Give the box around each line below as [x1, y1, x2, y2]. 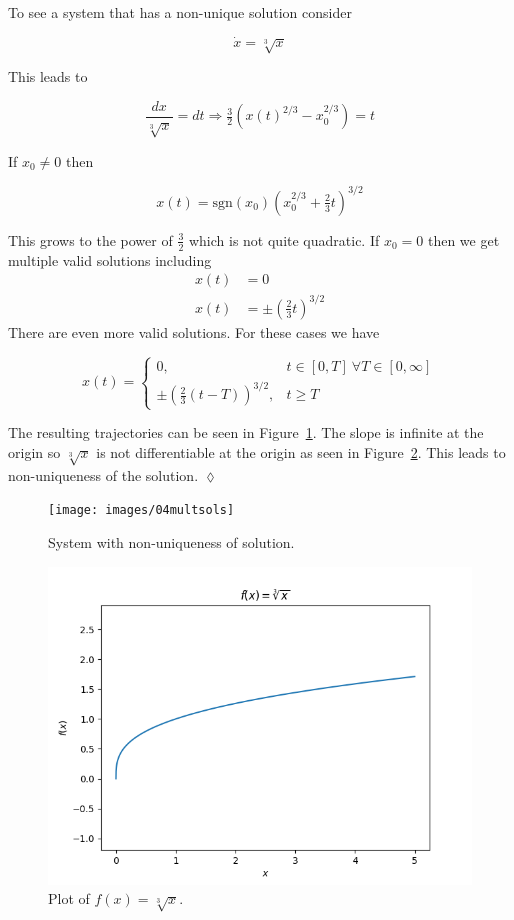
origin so [8, 441, 61, 462]
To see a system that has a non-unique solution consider [8, 2, 352, 22]
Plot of [48, 888, 90, 909]
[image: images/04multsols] [48, 503, 235, 518]
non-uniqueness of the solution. [8, 464, 199, 485]
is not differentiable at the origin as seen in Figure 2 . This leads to [96, 441, 506, 462]
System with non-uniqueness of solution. [48, 531, 295, 552]
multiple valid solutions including [8, 249, 212, 270]
